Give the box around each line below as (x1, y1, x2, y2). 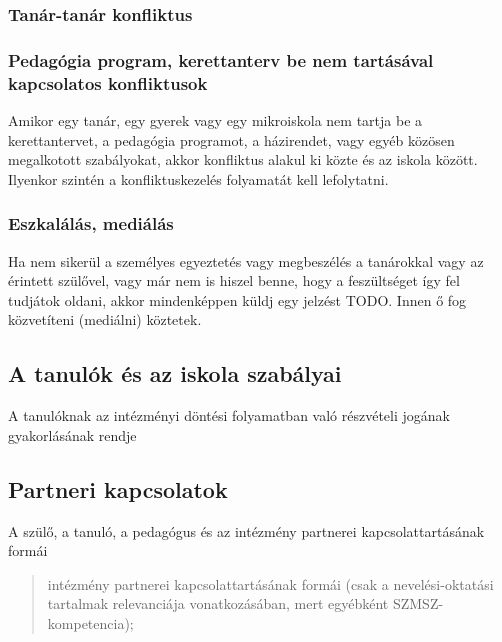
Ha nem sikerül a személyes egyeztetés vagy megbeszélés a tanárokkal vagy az (8, 250, 484, 271)
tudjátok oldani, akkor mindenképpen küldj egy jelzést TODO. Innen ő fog (8, 289, 467, 310)
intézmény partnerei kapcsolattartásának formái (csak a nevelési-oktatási (47, 573, 494, 594)
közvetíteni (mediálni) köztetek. (8, 309, 202, 330)
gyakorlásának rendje (8, 424, 137, 445)
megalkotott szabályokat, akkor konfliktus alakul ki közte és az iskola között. (8, 149, 478, 170)
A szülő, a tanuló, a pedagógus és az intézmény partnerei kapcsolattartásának (8, 520, 485, 541)
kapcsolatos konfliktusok (8, 70, 208, 95)
